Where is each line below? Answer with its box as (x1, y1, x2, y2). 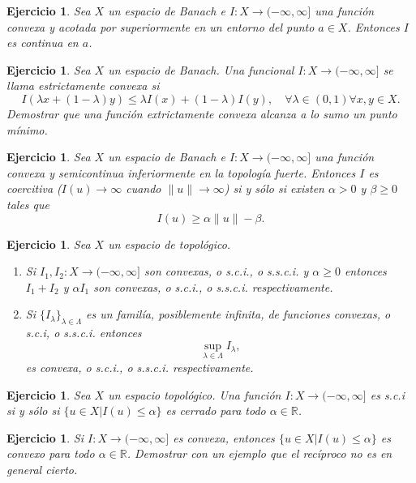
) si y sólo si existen (224, 180, 324, 197)
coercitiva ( (6, 180, 62, 197)
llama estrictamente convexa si (6, 77, 160, 94)
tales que (6, 195, 49, 212)
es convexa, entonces (173, 429, 275, 446)
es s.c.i (370, 386, 405, 403)
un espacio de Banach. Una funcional (108, 61, 294, 78)
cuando (126, 180, 161, 197)
